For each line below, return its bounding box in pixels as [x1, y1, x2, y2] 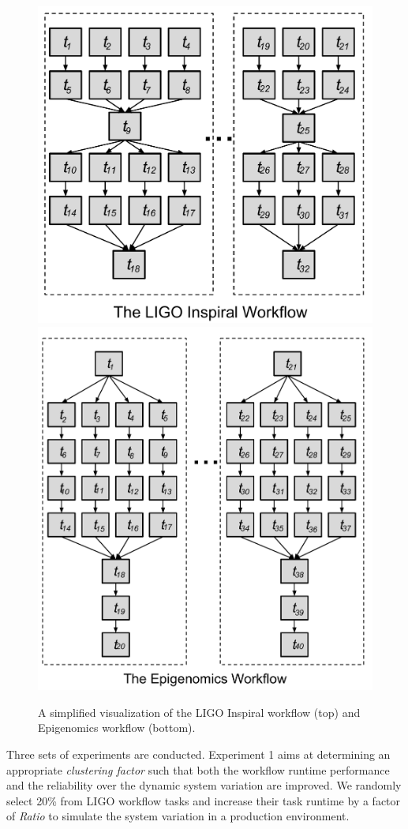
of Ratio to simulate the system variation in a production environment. [6, 808, 350, 824]
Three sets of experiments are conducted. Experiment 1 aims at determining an [6, 746, 391, 762]
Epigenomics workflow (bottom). [38, 719, 196, 736]
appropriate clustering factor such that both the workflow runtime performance [6, 761, 390, 778]
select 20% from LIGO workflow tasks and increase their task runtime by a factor [6, 792, 401, 808]
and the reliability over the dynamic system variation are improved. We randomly [6, 777, 402, 793]
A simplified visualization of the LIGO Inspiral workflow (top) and [38, 703, 361, 720]
